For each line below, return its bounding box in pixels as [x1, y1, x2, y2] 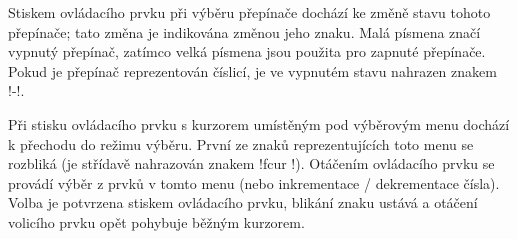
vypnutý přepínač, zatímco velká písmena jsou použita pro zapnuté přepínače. [8, 41, 486, 62]
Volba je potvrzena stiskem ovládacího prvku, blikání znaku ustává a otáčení [8, 192, 478, 213]
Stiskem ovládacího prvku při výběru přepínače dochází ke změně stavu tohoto [8, 2, 491, 22]
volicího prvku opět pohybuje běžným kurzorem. [8, 211, 305, 232]
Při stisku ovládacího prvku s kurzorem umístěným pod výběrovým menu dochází [8, 113, 510, 134]
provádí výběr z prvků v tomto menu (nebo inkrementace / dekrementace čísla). [8, 172, 500, 193]
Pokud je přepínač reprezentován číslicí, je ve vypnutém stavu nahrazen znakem [8, 60, 497, 81]
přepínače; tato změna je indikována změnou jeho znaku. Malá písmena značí [8, 21, 481, 42]
